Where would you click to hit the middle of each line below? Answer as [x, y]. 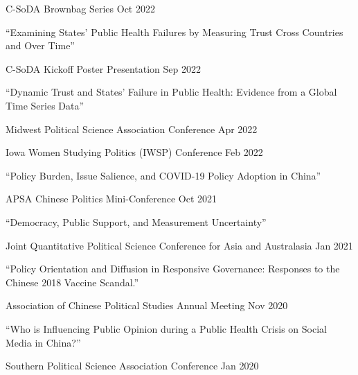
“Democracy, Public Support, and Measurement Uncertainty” [136, 221]
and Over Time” [40, 45]
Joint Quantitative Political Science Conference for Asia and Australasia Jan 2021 [179, 245]
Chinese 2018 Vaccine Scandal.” [72, 282]
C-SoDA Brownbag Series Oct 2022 [80, 8]
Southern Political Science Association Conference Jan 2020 [132, 366]
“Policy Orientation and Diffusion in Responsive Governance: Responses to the [173, 269]
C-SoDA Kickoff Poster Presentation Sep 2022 [103, 68]
